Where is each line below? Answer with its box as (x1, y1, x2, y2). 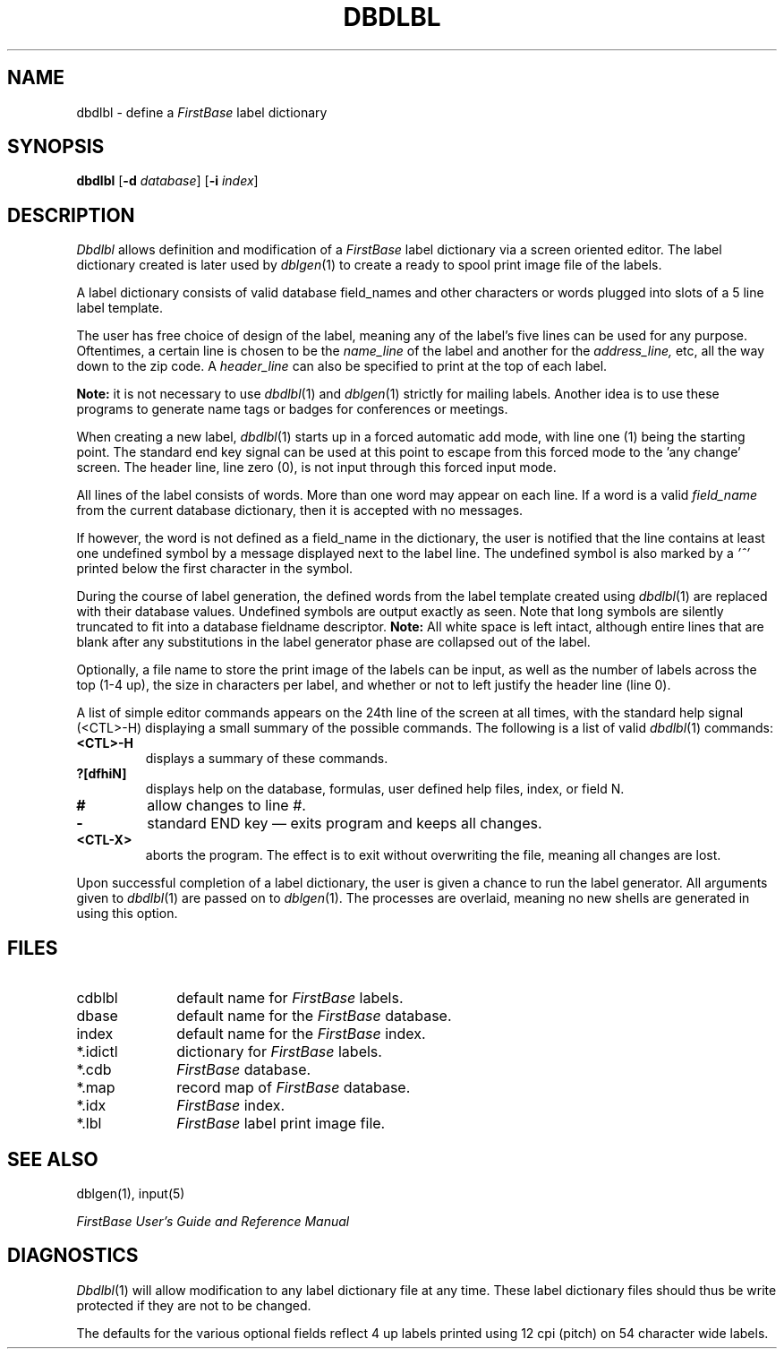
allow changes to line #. (147, 796, 306, 815)
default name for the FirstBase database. (176, 1007, 452, 1026)
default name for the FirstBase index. (176, 1025, 426, 1043)
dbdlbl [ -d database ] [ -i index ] (76, 173, 259, 189)
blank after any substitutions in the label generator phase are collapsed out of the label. (76, 634, 591, 650)
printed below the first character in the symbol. (76, 561, 354, 577)
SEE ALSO (7, 1147, 98, 1171)
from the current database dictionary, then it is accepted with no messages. (76, 502, 524, 519)
